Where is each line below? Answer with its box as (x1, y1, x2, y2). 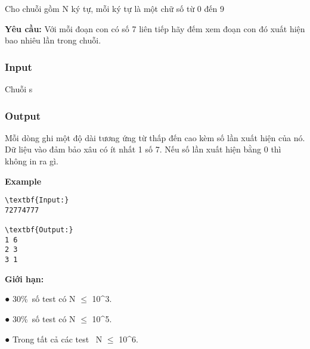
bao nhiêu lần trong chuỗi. (5, 34, 101, 46)
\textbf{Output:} (5, 226, 73, 235)
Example (5, 174, 42, 187)
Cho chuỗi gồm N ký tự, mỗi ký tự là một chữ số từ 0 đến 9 (5, 2, 224, 14)
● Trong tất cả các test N (5, 332, 103, 345)
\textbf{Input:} (5, 196, 69, 205)
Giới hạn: (5, 272, 44, 285)
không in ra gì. (5, 155, 58, 167)
